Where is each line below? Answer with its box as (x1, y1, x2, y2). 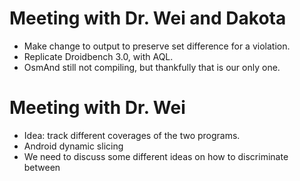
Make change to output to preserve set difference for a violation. (23, 40, 291, 52)
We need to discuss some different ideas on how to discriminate (23, 150, 289, 162)
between (23, 161, 61, 173)
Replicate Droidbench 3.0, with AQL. (23, 50, 174, 62)
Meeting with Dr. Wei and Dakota (9, 7, 287, 30)
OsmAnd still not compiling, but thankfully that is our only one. (23, 61, 281, 73)
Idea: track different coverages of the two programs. (23, 129, 241, 141)
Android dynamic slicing (23, 140, 124, 152)
